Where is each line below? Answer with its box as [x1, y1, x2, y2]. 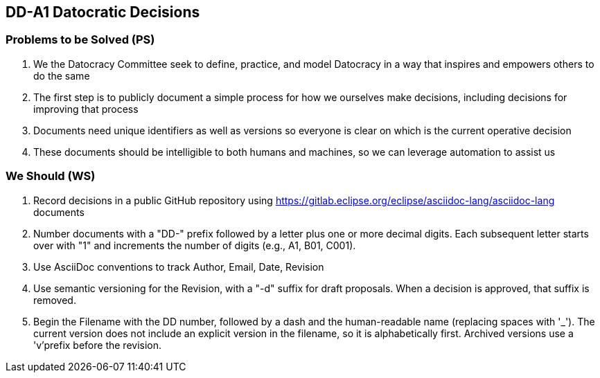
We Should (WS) [6, 169, 96, 183]
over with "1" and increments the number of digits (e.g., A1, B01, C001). [33, 239, 356, 251]
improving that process [33, 102, 139, 115]
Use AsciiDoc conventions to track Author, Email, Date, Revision [33, 260, 324, 273]
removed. [33, 294, 76, 306]
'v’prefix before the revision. [33, 339, 162, 351]
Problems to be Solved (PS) [6, 33, 155, 47]
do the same [33, 69, 90, 82]
